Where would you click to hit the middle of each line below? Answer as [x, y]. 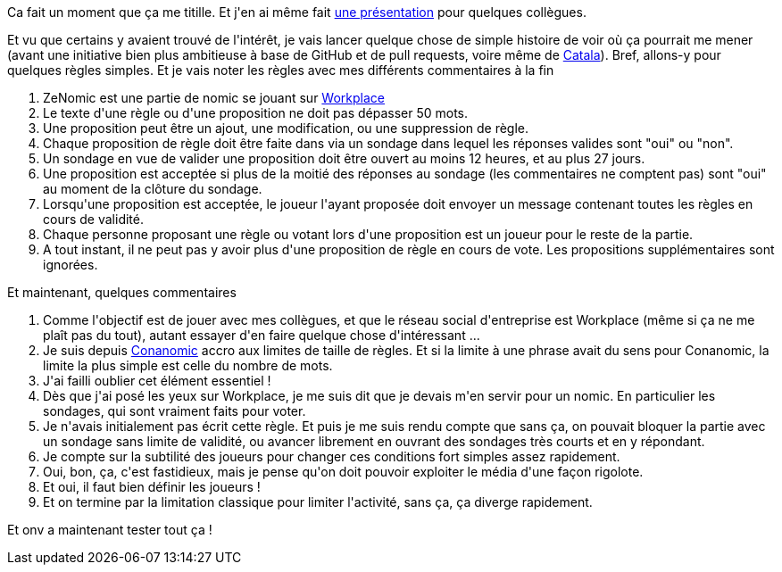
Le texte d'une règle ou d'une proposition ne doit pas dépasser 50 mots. [256, 113]
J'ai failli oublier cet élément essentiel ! [157, 381]
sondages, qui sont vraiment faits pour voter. [175, 411]
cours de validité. [93, 219]
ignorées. [71, 265]
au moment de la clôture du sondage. [153, 189]
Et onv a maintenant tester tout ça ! [110, 530]
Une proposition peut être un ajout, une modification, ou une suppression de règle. [286, 128]
